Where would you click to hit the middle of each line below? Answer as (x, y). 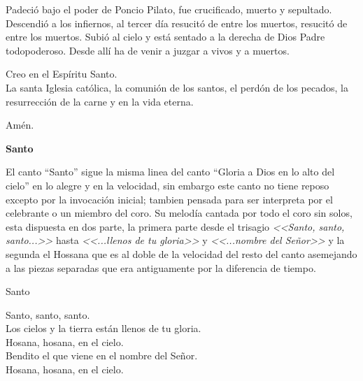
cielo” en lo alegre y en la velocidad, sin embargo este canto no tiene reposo (168, 185)
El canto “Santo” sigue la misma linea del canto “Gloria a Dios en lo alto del (170, 172)
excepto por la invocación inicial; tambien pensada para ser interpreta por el (169, 199)
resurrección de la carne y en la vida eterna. (100, 101)
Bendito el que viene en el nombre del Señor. (102, 355)
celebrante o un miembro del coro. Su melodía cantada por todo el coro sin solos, (179, 213)
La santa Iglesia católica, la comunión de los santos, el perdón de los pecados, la (177, 87)
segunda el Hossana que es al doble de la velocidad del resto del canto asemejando (181, 253)
